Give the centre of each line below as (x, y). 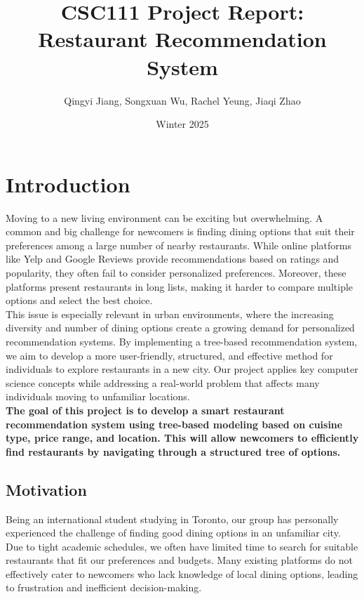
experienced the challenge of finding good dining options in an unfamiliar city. (173, 533)
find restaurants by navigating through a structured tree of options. (173, 451)
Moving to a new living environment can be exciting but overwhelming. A (164, 217)
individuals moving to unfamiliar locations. (98, 396)
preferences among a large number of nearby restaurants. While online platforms (178, 245)
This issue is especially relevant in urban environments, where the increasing (170, 314)
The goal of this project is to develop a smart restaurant (145, 410)
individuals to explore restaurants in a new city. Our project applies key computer (182, 369)
